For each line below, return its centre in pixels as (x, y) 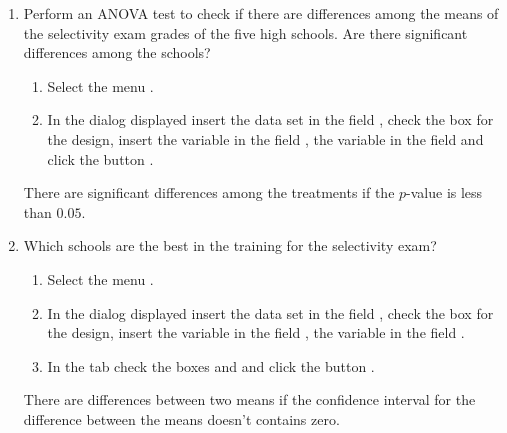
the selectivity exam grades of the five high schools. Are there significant (245, 32)
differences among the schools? (117, 52)
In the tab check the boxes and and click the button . (211, 365)
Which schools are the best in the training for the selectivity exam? (230, 245)
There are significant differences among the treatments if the (209, 192)
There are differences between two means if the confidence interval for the (249, 399)
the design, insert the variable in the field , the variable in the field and (265, 138)
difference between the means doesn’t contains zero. (181, 418)
